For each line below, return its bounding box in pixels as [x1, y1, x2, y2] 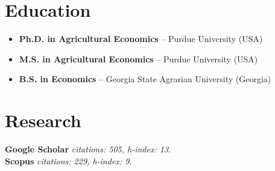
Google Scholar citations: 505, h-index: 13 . [5, 143, 171, 155]
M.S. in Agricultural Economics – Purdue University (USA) [19, 52, 258, 65]
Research [5, 108, 81, 133]
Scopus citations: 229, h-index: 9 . [5, 154, 132, 167]
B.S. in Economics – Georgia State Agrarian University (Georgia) [19, 73, 271, 85]
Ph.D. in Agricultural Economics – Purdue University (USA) [19, 32, 263, 45]
